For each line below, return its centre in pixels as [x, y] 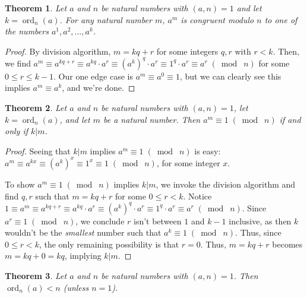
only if [17, 131]
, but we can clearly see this [230, 76]
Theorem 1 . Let [36, 8]
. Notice [197, 196]
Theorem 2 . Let [36, 108]
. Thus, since [258, 232]
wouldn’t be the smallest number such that [83, 232]
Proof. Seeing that [38, 150]
